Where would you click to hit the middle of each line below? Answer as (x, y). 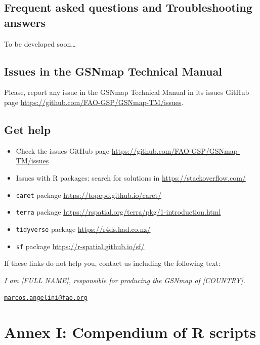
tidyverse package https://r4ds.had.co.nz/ (83, 229)
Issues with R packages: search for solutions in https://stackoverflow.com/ (131, 177)
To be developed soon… (40, 43)
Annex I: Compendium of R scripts (130, 332)
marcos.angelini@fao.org (46, 298)
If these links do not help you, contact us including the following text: (112, 263)
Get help (28, 129)
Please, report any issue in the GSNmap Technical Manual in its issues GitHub (127, 92)
